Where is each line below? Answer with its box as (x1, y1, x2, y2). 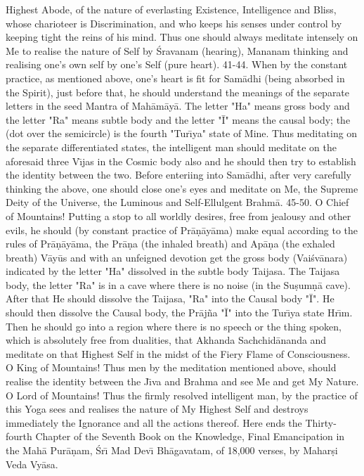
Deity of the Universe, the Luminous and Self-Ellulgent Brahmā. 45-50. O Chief (6, 195, 349, 210)
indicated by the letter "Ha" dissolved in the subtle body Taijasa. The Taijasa (6, 264, 340, 278)
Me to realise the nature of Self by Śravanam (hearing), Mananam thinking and (6, 43, 349, 58)
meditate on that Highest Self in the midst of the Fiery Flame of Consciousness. (6, 346, 351, 361)
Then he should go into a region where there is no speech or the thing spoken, (6, 319, 342, 333)
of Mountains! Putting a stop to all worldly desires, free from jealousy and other (6, 208, 351, 223)
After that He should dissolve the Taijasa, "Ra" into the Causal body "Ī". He (6, 291, 334, 306)
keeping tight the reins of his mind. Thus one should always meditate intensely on (6, 30, 358, 44)
